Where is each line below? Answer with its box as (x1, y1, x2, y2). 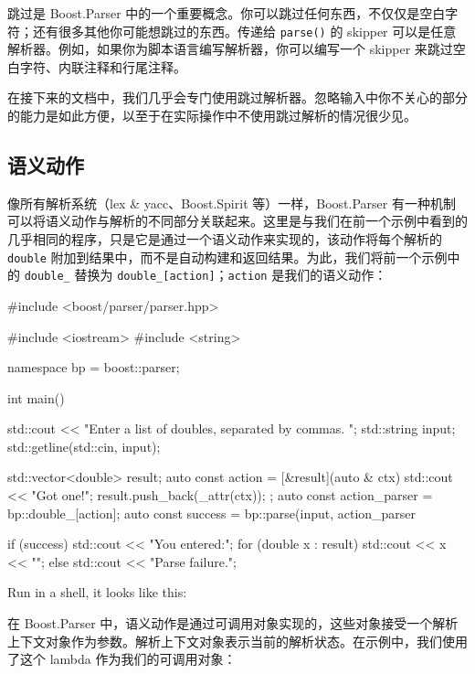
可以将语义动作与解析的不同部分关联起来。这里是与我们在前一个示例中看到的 (7, 211, 468, 230)
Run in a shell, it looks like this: (7, 583, 187, 602)
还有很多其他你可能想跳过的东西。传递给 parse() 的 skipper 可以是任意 (32, 21, 457, 40)
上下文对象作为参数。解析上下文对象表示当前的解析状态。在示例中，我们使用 (7, 631, 468, 650)
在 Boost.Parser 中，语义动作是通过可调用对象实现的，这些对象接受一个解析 (7, 614, 459, 633)
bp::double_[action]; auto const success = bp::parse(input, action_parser (7, 503, 417, 522)
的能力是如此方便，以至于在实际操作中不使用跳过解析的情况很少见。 (7, 106, 417, 125)
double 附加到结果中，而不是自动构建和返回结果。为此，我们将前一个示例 (7, 247, 448, 266)
